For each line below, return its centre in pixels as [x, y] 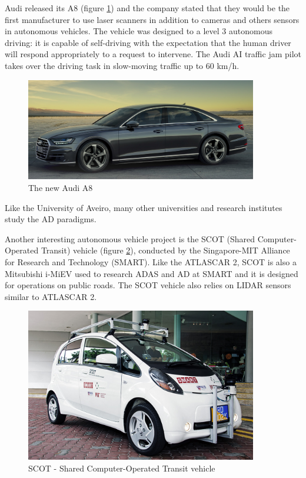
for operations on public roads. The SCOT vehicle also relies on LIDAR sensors [148, 285]
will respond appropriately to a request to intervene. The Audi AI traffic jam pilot [153, 54]
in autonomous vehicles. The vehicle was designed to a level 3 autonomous [139, 31]
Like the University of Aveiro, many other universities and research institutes [144, 207]
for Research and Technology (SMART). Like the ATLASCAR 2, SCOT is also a [151, 261]
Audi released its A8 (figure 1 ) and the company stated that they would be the [147, 8]
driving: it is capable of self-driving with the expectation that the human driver [148, 42]
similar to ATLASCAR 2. [51, 296]
